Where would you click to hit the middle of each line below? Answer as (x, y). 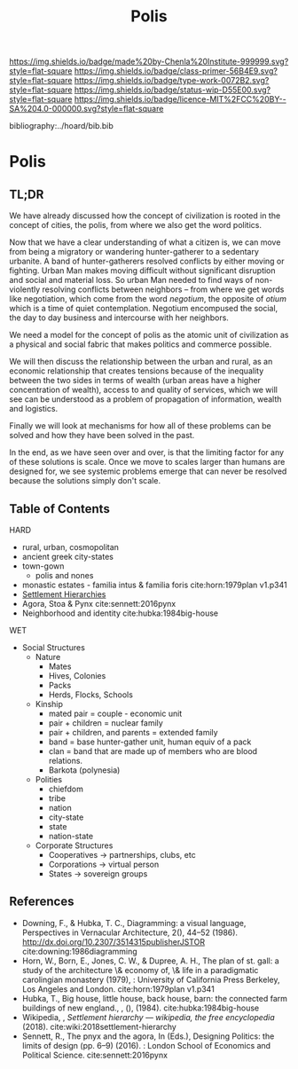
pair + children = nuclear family (106, 723)
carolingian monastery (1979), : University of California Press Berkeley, (151, 979)
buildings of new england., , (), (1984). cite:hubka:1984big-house (141, 1008)
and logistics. (34, 409)
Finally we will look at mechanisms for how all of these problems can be (141, 426)
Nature (48, 657)
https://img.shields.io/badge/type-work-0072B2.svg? (172, 81)
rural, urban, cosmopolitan (71, 547)
